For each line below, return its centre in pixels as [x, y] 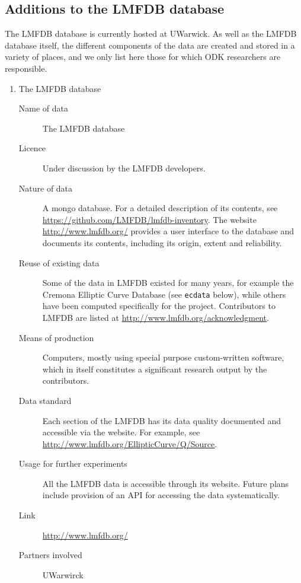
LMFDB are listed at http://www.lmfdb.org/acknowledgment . [156, 317]
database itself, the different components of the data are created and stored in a [150, 45]
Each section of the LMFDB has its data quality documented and [161, 420]
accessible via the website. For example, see [121, 432]
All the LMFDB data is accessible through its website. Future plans [166, 483]
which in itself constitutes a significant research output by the [155, 369]
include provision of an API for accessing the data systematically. [161, 495]
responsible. [26, 68]
